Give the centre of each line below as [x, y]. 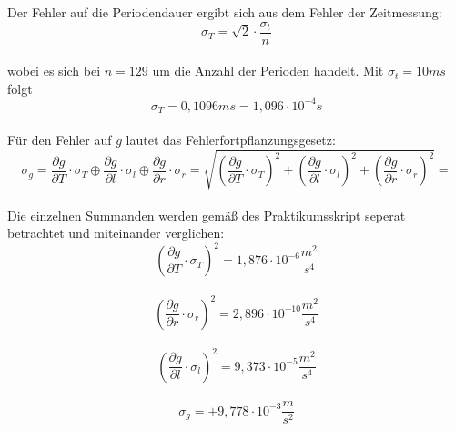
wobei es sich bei [54, 71]
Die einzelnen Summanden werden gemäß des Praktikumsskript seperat [207, 215]
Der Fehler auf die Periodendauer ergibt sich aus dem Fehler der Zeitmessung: [225, 12]
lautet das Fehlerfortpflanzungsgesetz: [231, 139]
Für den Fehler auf [60, 139]
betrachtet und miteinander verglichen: [116, 233]
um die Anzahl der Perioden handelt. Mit [268, 71]
